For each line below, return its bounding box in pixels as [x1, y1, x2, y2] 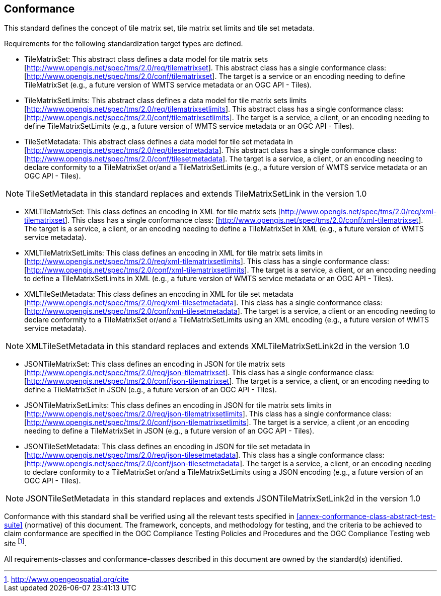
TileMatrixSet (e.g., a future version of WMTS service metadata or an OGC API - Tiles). [24, 80, 312, 90]
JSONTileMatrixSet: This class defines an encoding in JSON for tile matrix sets [24, 360, 285, 369]
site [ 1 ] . [4, 538, 27, 548]
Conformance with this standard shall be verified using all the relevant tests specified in [4, 512, 295, 521]
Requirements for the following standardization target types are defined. [4, 39, 243, 48]
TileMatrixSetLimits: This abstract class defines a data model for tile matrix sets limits [24, 96, 307, 105]
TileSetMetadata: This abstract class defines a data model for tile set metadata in [24, 137, 293, 146]
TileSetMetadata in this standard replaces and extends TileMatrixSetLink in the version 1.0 [26, 189, 367, 199]
